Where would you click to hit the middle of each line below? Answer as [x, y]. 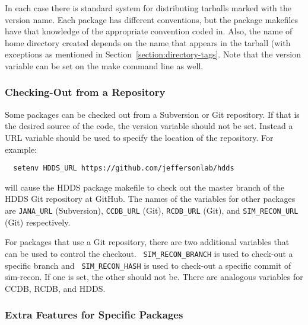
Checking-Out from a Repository [85, 92]
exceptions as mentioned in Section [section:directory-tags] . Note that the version [153, 54]
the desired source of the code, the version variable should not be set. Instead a [149, 126]
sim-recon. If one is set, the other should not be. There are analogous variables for [154, 277]
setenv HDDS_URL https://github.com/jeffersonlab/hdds [124, 168]
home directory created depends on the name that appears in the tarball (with [148, 42]
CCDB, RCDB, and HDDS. [55, 288]
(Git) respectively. [38, 222]
